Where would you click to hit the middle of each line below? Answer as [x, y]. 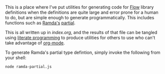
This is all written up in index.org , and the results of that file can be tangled [81, 32]
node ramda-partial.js [28, 67]
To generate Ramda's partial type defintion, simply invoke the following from [83, 52]
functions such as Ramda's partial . [40, 23]
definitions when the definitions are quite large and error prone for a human [82, 12]
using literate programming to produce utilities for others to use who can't [80, 37]
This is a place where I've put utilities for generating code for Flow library [80, 7]
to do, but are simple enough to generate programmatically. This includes [80, 18]
